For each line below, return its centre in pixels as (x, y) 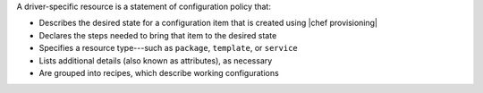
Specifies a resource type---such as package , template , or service (169, 48)
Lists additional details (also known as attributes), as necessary (156, 60)
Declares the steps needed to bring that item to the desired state (158, 35)
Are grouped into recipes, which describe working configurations (159, 72)
